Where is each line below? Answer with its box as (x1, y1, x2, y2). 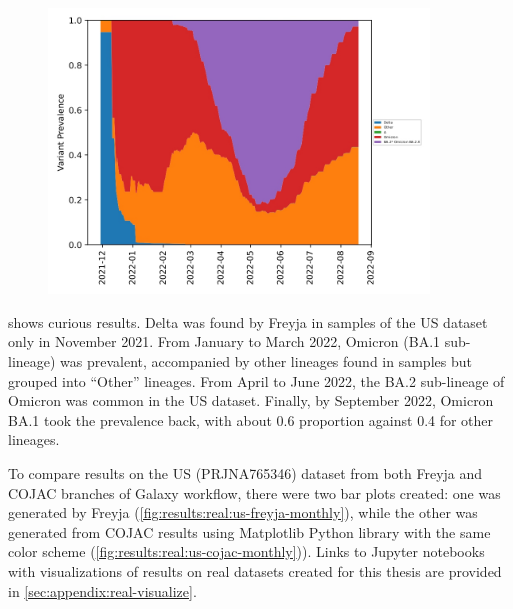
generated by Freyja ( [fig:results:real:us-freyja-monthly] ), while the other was (8, 502, 478, 523)
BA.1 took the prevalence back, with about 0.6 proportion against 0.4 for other (8, 409, 494, 430)
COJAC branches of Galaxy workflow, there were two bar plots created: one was (8, 482, 501, 503)
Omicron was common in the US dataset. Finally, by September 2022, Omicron (8, 390, 494, 411)
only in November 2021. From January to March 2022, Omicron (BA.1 (8, 331, 441, 352)
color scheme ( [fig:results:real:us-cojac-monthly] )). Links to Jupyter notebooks (8, 541, 485, 562)
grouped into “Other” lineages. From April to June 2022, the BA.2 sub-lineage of (8, 370, 505, 391)
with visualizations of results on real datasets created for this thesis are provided (8, 560, 502, 581)
